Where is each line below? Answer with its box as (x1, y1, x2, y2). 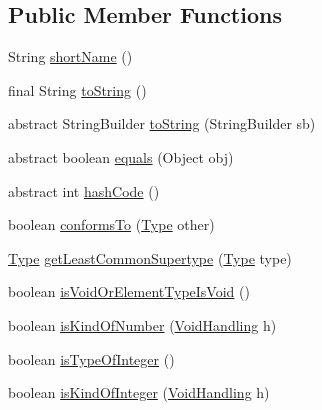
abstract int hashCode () (8, 180, 160, 201)
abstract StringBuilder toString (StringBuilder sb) (8, 113, 316, 134)
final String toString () (8, 79, 147, 100)
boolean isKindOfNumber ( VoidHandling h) (8, 314, 277, 335)
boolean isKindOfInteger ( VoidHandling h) (8, 382, 270, 403)
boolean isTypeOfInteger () (8, 348, 175, 369)
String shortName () (8, 46, 133, 67)
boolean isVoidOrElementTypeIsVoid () (8, 281, 250, 302)
